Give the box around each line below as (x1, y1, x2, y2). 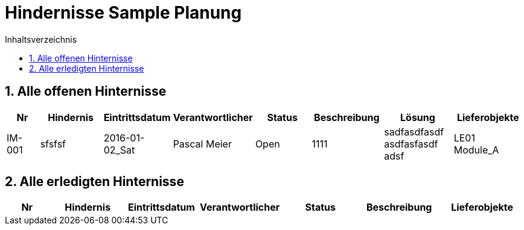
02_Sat (103, 143, 135, 156)
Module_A (453, 143, 499, 156)
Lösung (400, 111, 435, 123)
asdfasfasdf (384, 137, 438, 150)
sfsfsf (40, 137, 66, 150)
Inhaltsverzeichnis (5, 34, 77, 45)
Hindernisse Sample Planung (5, 2, 242, 23)
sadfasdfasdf (384, 125, 444, 138)
